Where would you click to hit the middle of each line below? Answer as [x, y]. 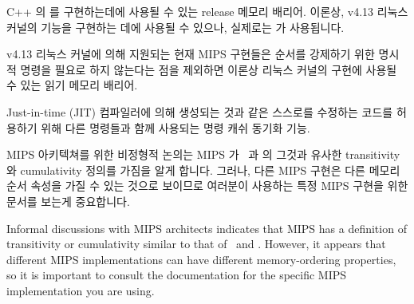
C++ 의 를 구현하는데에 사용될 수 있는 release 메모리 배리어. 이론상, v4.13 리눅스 [207, 11]
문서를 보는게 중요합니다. [68, 201]
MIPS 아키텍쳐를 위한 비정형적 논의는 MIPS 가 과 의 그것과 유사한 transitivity [203, 154]
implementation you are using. [81, 290]
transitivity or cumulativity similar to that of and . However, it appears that [196, 244]
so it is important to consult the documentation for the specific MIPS [177, 275]
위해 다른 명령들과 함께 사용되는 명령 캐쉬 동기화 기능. [175, 127]
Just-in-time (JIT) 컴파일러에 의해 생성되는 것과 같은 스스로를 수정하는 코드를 [200, 111]
